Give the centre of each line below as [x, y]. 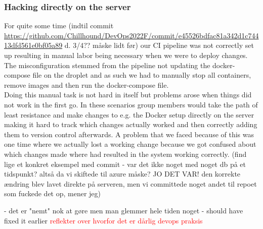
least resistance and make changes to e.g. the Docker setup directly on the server [129, 114]
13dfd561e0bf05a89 [33, 45]
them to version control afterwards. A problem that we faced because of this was [129, 134]
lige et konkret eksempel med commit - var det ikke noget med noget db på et [125, 164]
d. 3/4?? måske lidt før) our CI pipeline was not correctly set [159, 45]
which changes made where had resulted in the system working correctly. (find [125, 154]
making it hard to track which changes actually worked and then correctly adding [131, 124]
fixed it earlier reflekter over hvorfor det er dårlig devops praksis [103, 220]
